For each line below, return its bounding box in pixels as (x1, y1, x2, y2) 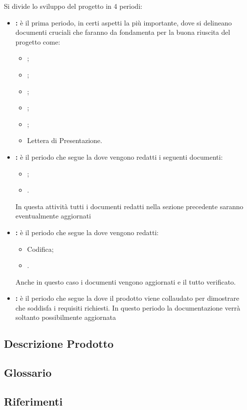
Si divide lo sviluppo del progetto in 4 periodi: (4, 1, 142, 11)
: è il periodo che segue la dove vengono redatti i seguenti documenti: (15, 151, 223, 162)
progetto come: (15, 36, 60, 47)
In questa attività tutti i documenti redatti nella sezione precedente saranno (15, 201, 244, 211)
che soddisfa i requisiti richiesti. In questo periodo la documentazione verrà (15, 302, 240, 313)
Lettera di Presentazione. (27, 135, 102, 145)
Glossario (4, 365, 52, 380)
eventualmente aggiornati (15, 211, 91, 221)
